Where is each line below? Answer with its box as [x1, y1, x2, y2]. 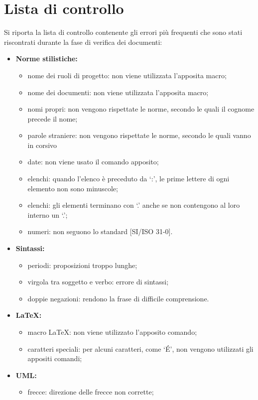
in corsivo [27, 139, 57, 150]
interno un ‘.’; [27, 209, 68, 220]
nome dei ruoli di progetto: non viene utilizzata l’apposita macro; [27, 70, 227, 80]
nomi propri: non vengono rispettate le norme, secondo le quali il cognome [27, 104, 255, 114]
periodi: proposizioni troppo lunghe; [27, 260, 137, 270]
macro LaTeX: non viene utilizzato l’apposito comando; [27, 327, 197, 337]
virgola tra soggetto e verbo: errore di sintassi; [27, 276, 169, 287]
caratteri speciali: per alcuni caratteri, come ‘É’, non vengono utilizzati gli [27, 343, 254, 354]
